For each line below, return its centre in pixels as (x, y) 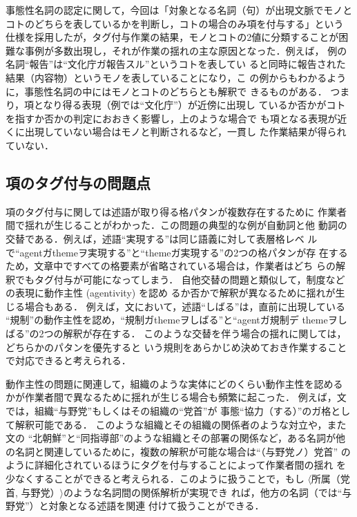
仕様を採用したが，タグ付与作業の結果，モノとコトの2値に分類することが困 (177, 37)
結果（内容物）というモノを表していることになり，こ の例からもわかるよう (176, 77)
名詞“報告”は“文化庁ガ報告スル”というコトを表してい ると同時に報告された (176, 64)
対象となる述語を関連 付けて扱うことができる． (156, 506)
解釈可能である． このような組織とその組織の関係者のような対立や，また (181, 424)
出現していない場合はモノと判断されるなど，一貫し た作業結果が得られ (185, 132)
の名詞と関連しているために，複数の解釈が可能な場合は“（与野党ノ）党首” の (178, 451)
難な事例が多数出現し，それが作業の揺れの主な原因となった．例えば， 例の (176, 50)
